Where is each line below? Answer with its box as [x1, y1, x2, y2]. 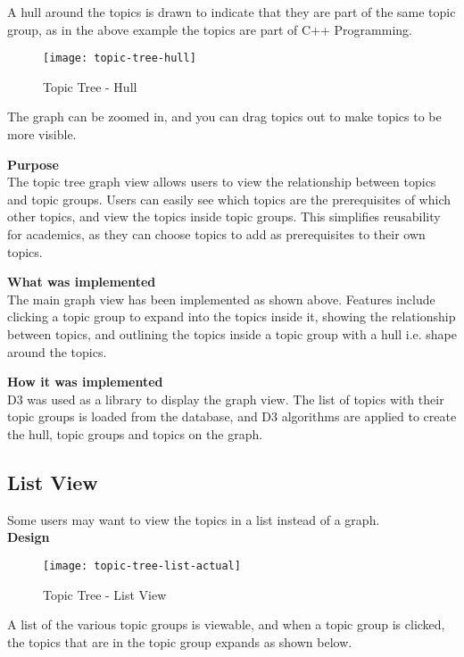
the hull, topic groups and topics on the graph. [7, 424, 263, 443]
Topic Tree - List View [43, 585, 167, 603]
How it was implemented [7, 372, 163, 391]
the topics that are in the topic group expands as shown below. [7, 632, 352, 651]
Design [7, 528, 50, 546]
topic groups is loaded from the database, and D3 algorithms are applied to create [7, 407, 457, 426]
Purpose [7, 154, 59, 173]
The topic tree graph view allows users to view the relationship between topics [7, 172, 436, 191]
